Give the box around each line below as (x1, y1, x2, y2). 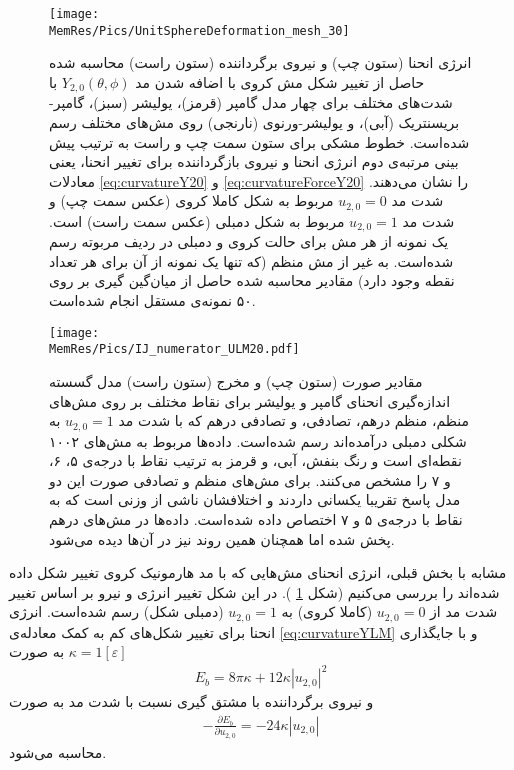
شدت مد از (430, 601, 498, 622)
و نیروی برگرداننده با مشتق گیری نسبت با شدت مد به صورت (9, 691, 374, 712)
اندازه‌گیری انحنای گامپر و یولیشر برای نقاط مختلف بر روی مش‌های (49, 390, 451, 411)
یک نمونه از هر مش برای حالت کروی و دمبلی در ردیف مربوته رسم (49, 231, 449, 252)
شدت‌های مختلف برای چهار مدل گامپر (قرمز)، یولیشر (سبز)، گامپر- (49, 92, 453, 113)
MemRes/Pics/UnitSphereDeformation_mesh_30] (49, 23, 350, 38)
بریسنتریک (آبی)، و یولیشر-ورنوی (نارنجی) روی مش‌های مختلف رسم (49, 111, 460, 132)
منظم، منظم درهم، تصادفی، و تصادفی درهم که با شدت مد (118, 410, 470, 431)
